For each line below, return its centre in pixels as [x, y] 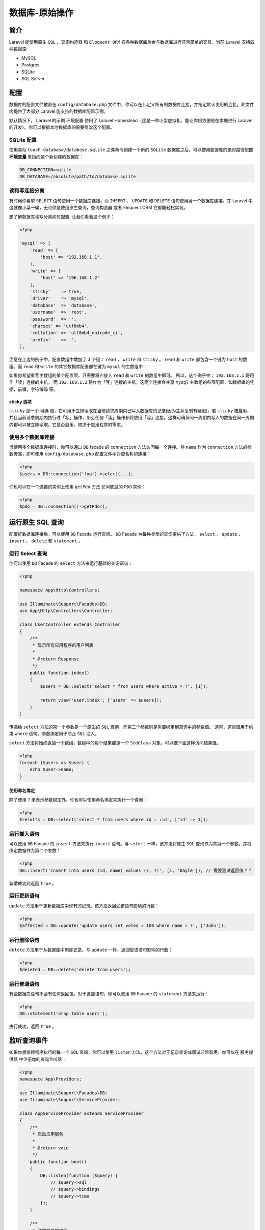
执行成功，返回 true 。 [33, 1026]
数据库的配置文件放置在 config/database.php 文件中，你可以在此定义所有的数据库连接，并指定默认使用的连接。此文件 [132, 104]
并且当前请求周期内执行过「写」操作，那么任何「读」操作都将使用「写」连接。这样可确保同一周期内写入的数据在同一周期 [132, 418]
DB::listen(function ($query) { [79, 1175]
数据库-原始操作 [41, 13]
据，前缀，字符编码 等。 [33, 389]
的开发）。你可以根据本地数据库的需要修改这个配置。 [62, 127]
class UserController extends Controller [70, 624]
